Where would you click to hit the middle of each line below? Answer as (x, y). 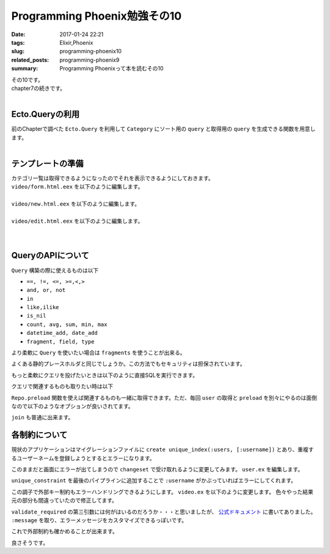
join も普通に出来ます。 (42, 417)
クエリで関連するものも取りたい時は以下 (62, 386)
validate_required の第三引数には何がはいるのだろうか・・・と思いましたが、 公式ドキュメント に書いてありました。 (164, 512)
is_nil (36, 316)
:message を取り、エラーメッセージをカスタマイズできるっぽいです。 (99, 520)
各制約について (39, 435)
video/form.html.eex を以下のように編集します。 (77, 187)
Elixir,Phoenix (76, 42)
